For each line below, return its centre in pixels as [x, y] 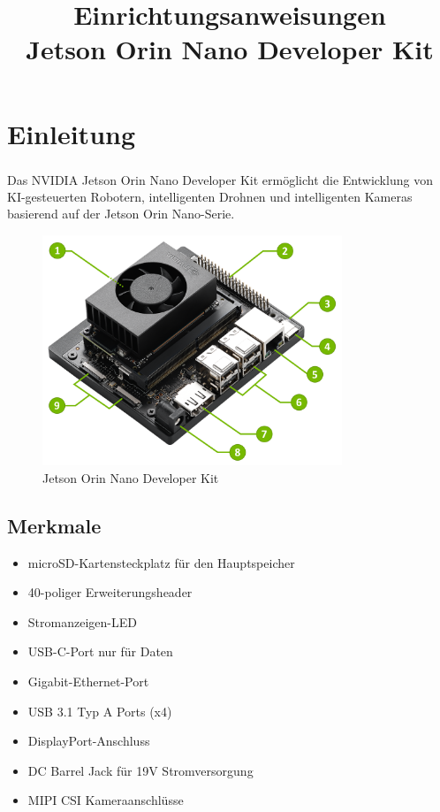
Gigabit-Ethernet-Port [88, 682]
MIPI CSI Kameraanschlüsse [106, 800]
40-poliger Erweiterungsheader [110, 592]
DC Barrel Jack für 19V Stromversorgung [140, 770]
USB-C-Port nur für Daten [100, 651]
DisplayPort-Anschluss [89, 741]
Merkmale [54, 525]
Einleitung [72, 133]
